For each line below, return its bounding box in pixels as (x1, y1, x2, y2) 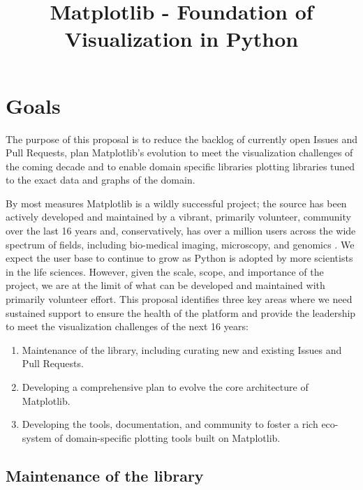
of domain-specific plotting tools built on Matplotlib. (54, 430, 281, 445)
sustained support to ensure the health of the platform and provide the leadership (6, 305, 356, 320)
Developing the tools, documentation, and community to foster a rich (22, 417, 318, 431)
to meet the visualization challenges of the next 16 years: (6, 319, 249, 334)
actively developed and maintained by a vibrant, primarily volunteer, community (6, 209, 351, 224)
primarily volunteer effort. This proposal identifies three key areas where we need (6, 292, 353, 306)
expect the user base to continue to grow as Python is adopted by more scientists (6, 251, 353, 265)
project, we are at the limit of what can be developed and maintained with (6, 278, 325, 292)
